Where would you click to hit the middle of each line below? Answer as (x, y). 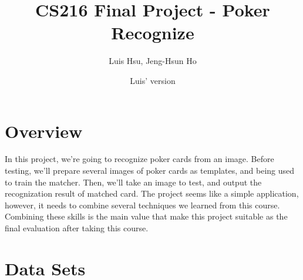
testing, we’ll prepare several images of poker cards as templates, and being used (150, 171)
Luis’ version (153, 80)
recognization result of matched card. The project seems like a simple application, (152, 193)
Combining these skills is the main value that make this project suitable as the (146, 216)
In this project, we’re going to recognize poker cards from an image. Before (139, 159)
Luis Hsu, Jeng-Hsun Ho (153, 61)
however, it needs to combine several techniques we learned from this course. (142, 205)
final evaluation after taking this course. (77, 228)
